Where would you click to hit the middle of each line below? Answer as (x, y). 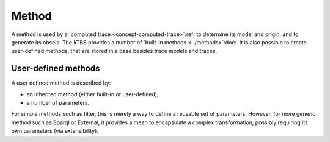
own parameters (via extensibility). (55, 131)
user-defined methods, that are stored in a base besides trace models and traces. (114, 51)
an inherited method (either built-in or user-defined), (93, 94)
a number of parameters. (58, 103)
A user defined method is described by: (61, 83)
